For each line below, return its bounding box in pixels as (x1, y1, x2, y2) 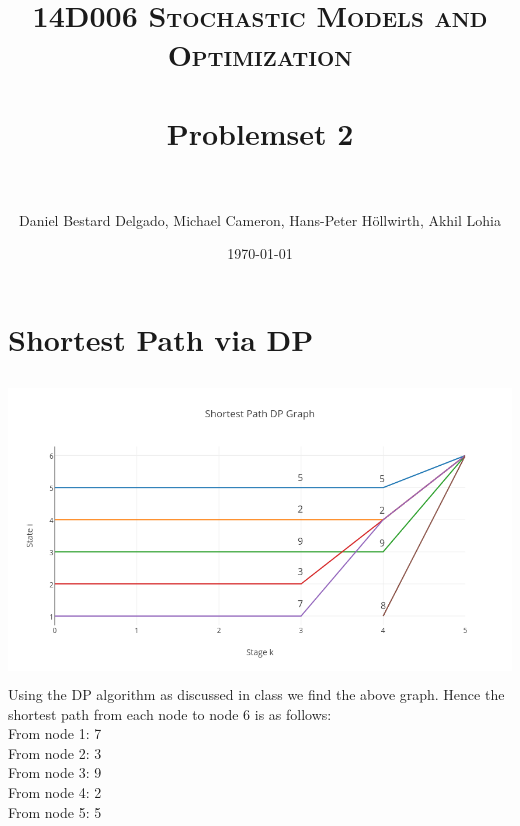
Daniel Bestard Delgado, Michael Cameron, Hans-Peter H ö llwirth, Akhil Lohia (19, 209, 501, 230)
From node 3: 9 (8, 762, 102, 783)
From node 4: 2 (8, 781, 102, 802)
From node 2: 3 (8, 742, 102, 763)
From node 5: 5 (8, 801, 102, 822)
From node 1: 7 (8, 723, 102, 744)
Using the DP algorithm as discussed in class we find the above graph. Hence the (8, 683, 505, 704)
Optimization (167, 34, 353, 75)
